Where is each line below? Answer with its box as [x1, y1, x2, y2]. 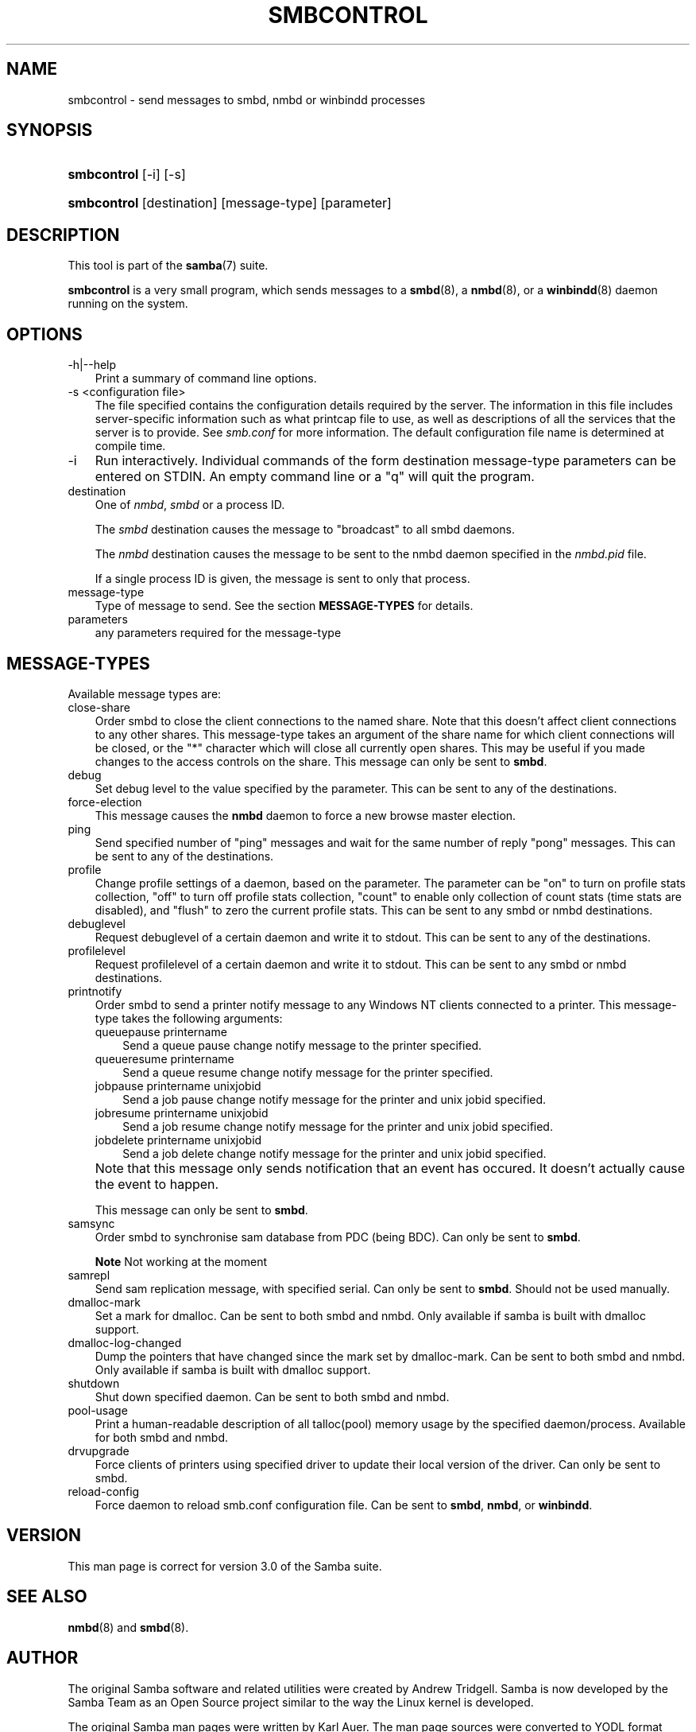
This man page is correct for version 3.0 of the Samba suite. [68, 1559, 382, 1573]
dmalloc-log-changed [68, 1335, 182, 1349]
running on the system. [68, 297, 188, 311]
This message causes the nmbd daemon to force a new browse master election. [95, 808, 516, 822]
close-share [68, 700, 130, 714]
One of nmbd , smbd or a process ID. [95, 498, 285, 512]
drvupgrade [68, 1443, 130, 1458]
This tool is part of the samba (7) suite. [68, 258, 269, 273]
